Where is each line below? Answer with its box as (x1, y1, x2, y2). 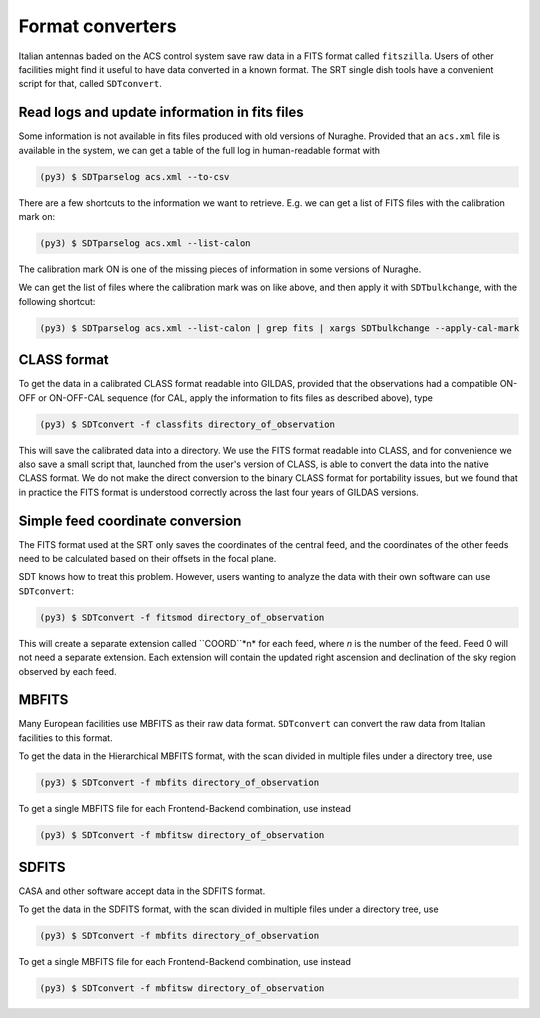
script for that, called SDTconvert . (18, 78, 162, 90)
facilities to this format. (18, 731, 114, 744)
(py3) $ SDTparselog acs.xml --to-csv (39, 171, 230, 182)
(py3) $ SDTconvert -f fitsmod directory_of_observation (39, 611, 325, 623)
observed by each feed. (18, 665, 117, 677)
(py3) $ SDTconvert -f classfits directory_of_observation (39, 418, 335, 430)
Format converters (18, 15, 177, 37)
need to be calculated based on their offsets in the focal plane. (18, 553, 277, 565)
